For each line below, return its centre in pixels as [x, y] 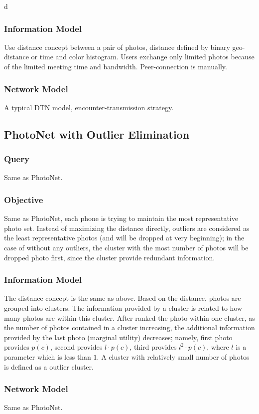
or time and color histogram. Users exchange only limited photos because [143, 57]
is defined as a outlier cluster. [49, 366]
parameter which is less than [48, 356]
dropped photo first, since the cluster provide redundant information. [110, 257]
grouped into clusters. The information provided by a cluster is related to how [123, 308]
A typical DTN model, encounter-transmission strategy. [89, 107]
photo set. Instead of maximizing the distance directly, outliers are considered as [127, 228]
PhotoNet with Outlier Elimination [97, 134]
